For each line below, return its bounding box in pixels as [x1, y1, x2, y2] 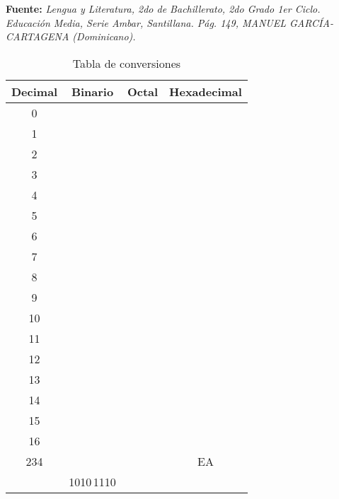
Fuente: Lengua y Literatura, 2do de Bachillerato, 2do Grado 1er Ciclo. [6, 1, 321, 16]
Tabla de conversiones [72, 54, 181, 71]
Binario [71, 83, 114, 100]
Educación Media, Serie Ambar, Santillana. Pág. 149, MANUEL [6, 15, 286, 30]
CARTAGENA [6, 29, 69, 44]
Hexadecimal [169, 83, 242, 100]
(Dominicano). [72, 29, 136, 44]
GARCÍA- [289, 15, 333, 30]
